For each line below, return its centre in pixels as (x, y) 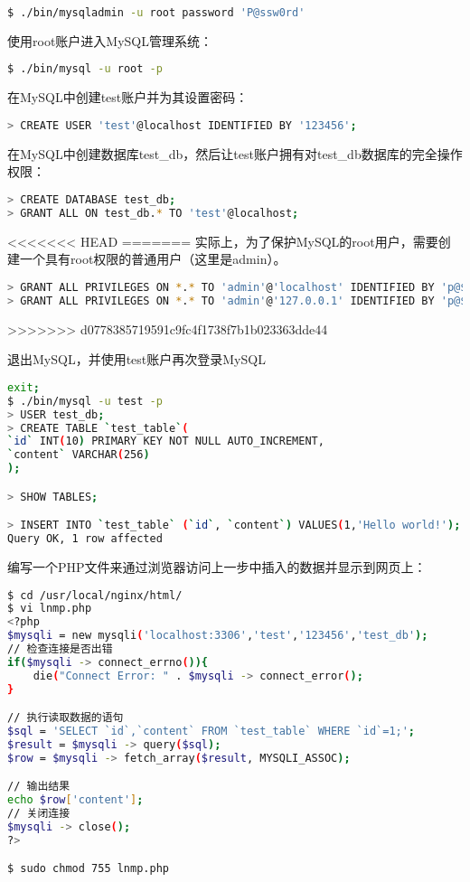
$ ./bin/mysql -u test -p (85, 401)
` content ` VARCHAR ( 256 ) (79, 455)
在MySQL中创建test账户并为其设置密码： (128, 97)
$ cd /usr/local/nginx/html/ (95, 595)
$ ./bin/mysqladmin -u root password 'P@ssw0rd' (156, 13)
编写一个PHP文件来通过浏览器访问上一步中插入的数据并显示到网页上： (217, 566)
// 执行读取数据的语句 (66, 718)
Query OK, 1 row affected (85, 539)
